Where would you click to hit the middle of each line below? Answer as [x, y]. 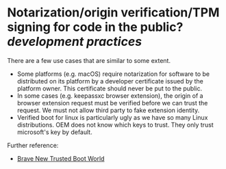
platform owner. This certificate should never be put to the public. [110, 88]
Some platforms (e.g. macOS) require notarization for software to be [113, 74]
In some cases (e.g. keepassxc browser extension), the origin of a [110, 95]
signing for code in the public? [95, 27]
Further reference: [33, 145]
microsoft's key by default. [54, 132]
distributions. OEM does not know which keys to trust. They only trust [115, 125]
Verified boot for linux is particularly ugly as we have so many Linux [112, 117]
